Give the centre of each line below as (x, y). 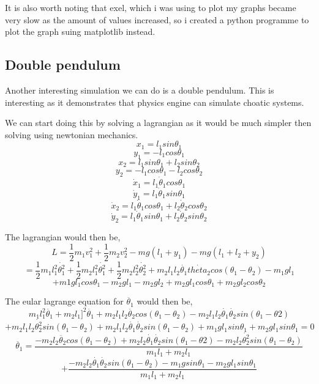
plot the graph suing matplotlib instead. (80, 31)
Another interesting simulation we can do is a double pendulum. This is (140, 90)
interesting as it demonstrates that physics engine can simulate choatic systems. (155, 102)
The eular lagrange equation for (64, 301)
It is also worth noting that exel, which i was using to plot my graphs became (151, 7)
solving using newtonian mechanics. (72, 134)
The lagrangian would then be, (63, 237)
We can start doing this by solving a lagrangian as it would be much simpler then (158, 123)
